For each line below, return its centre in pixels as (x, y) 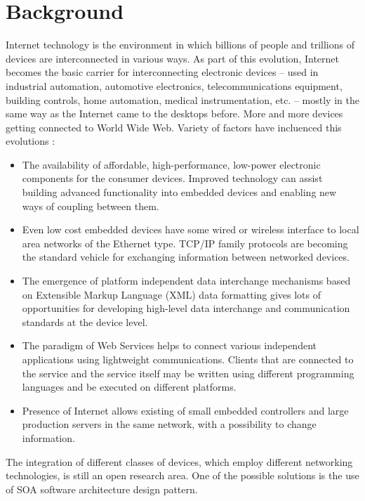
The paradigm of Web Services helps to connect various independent (169, 345)
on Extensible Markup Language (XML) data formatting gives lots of (172, 294)
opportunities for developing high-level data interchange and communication (186, 308)
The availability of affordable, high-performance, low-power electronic (171, 164)
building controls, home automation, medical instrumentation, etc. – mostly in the (182, 99)
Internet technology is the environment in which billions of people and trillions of (180, 45)
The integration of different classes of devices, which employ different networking (179, 461)
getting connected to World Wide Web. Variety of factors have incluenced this (174, 127)
